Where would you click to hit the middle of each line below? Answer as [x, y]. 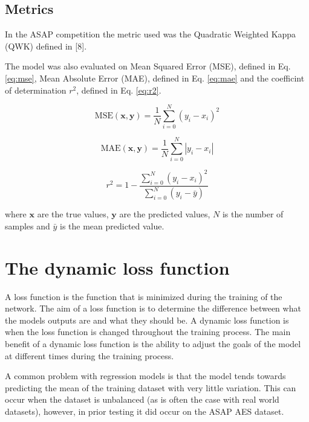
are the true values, [73, 214]
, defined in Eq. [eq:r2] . [119, 90]
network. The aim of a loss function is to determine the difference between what [153, 308]
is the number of [253, 214]
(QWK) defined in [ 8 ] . [46, 46]
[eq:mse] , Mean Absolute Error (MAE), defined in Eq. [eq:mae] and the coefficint [155, 78]
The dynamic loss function [117, 267]
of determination [36, 90]
